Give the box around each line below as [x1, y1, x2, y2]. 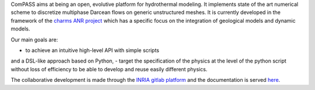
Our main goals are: [10, 36, 58, 43]
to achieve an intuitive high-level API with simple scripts [25, 47, 160, 54]
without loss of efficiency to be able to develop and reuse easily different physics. [10, 65, 208, 72]
